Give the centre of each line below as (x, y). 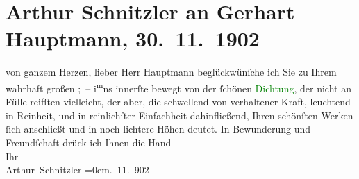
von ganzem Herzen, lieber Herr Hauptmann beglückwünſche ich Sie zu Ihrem (171, 72)
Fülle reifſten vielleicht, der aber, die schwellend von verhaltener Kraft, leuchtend (178, 102)
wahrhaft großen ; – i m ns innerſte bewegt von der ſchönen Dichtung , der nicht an (178, 87)
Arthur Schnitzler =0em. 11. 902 (77, 170)
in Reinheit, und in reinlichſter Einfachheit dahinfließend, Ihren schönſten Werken (179, 115)
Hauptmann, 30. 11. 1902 (133, 39)
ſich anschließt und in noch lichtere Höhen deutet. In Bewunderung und (158, 129)
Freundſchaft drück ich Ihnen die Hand (89, 142)
